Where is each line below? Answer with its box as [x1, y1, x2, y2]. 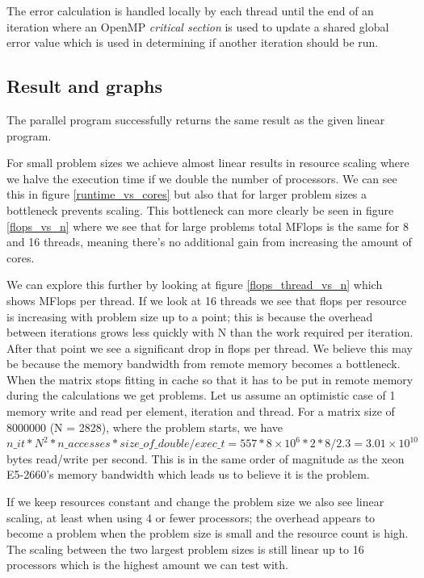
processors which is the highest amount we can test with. [6, 556, 288, 573]
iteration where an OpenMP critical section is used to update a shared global [6, 18, 389, 35]
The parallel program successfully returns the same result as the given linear [6, 111, 385, 128]
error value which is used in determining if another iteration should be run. [6, 34, 379, 51]
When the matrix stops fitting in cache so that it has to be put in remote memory [6, 371, 414, 387]
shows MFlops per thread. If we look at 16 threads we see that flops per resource [6, 291, 407, 308]
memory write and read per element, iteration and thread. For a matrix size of [6, 403, 395, 420]
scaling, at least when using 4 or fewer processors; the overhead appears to [6, 509, 376, 526]
